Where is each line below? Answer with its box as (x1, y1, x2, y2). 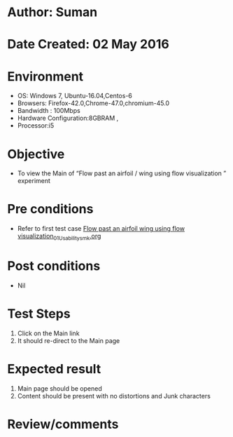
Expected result (7, 361, 101, 377)
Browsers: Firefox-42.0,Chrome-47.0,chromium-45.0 (17, 99, 170, 107)
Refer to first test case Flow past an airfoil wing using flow (17, 224, 185, 233)
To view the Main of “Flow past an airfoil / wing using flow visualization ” (17, 169, 227, 177)
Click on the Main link (17, 329, 80, 337)
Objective (7, 146, 65, 162)
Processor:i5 (17, 121, 55, 130)
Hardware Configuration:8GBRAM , (17, 114, 119, 123)
